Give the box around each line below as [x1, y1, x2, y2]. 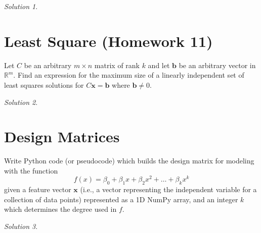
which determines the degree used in [4, 204, 117, 214]
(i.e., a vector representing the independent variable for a [80, 184, 257, 195]
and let [148, 60, 170, 70]
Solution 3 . [4, 221, 38, 231]
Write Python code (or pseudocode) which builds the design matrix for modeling [4, 155, 254, 166]
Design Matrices [4, 126, 120, 147]
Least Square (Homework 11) [4, 30, 213, 51]
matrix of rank [94, 60, 140, 70]
